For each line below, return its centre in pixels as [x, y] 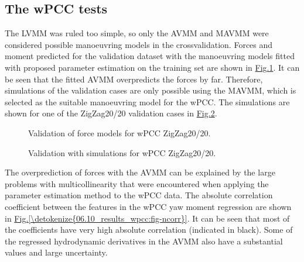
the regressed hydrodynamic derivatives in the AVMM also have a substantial [144, 241]
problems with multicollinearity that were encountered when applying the [137, 183]
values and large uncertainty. [56, 252]
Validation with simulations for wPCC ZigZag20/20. [122, 152]
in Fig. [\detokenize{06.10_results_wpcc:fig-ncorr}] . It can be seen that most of [147, 218]
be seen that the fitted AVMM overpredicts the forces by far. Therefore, [134, 79]
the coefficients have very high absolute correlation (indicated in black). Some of [149, 230]
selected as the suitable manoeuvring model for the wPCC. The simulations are [147, 101]
